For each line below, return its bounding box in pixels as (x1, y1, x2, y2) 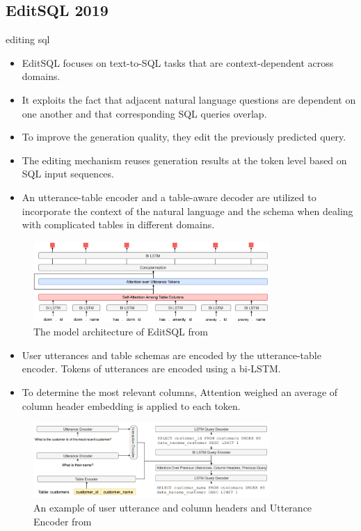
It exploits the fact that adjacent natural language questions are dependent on (22, 92, 356, 106)
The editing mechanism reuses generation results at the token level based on (22, 152, 347, 167)
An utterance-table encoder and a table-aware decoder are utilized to (22, 189, 316, 204)
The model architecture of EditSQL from (33, 324, 208, 339)
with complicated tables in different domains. (22, 217, 215, 232)
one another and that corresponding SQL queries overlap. (22, 106, 267, 120)
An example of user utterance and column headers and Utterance (33, 500, 312, 515)
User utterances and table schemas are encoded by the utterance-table (22, 347, 321, 362)
